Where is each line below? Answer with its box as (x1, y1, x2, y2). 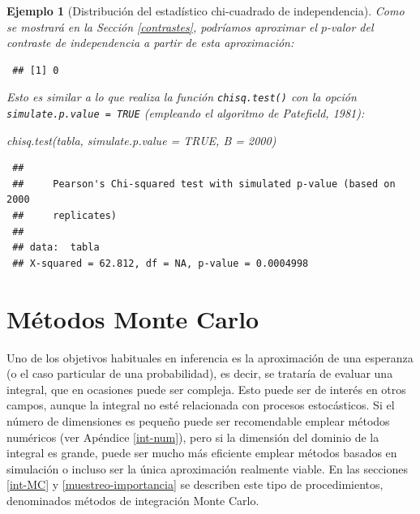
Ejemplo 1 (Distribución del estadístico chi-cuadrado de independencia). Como (6, 2, 405, 19)
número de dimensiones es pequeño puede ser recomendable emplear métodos (6, 412, 390, 429)
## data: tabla (12, 242, 100, 254)
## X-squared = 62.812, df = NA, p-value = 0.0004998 (12, 257, 309, 269)
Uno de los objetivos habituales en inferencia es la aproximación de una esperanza (6, 349, 414, 366)
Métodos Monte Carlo (6, 302, 259, 335)
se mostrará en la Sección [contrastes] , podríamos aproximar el (6, 18, 317, 35)
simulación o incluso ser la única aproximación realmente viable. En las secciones (6, 460, 409, 477)
